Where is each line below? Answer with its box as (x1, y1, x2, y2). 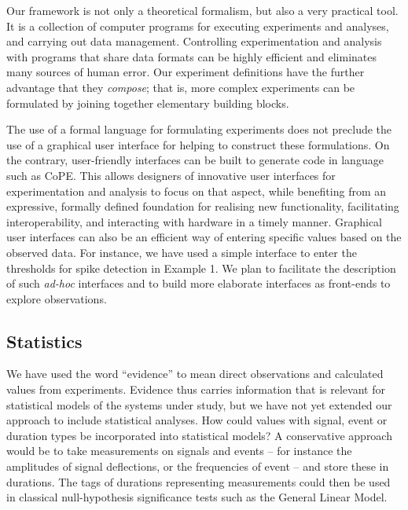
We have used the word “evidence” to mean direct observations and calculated (6, 365, 384, 382)
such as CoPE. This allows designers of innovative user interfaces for (6, 167, 336, 183)
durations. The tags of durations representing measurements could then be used (6, 473, 391, 490)
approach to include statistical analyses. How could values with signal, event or (6, 412, 388, 428)
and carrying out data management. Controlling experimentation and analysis (6, 33, 382, 50)
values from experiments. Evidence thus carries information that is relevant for (6, 381, 385, 398)
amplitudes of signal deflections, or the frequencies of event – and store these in (6, 458, 389, 475)
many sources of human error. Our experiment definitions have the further (6, 64, 365, 80)
